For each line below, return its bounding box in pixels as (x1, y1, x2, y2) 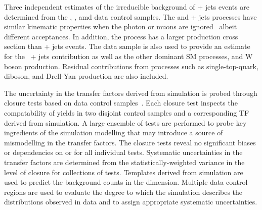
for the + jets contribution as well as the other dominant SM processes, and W (4, 50, 253, 61)
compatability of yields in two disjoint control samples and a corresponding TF (4, 107, 249, 118)
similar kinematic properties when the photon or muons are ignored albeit (4, 21, 237, 32)
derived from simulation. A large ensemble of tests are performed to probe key (4, 117, 247, 128)
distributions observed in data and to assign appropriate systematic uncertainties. (4, 196, 257, 207)
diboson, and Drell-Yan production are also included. (4, 71, 168, 81)
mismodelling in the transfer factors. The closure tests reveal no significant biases (4, 137, 256, 147)
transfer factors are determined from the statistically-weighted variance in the (4, 156, 245, 167)
